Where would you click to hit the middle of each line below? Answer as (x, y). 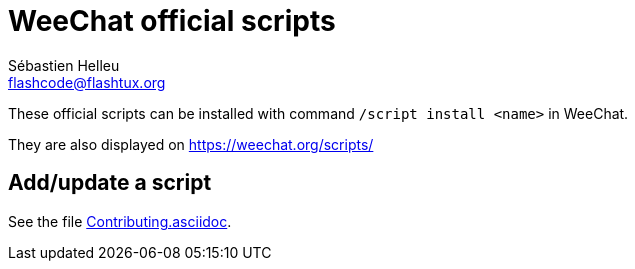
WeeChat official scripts (172, 21)
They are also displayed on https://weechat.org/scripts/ (191, 144)
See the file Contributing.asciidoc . (120, 221)
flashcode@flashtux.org (87, 82)
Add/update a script (110, 183)
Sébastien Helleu (64, 65)
